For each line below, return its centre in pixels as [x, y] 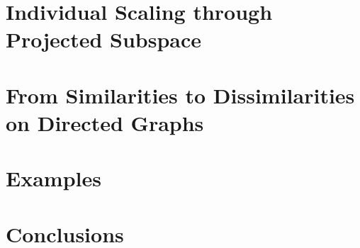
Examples [54, 178]
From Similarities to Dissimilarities [180, 95]
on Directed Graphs [105, 122]
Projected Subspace [104, 39]
